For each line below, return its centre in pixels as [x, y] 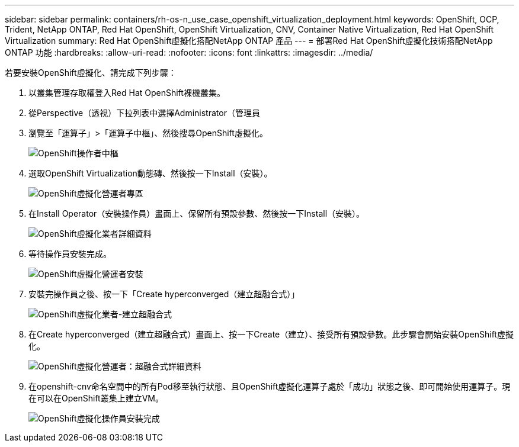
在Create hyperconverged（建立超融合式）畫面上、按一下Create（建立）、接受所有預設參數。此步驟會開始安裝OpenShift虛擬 [271, 334]
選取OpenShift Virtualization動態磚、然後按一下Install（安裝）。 [150, 173]
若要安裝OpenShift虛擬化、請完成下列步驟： [91, 73]
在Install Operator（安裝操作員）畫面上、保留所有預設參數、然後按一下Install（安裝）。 [197, 213]
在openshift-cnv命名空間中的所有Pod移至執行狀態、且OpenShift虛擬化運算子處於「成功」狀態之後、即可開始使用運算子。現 [270, 386]
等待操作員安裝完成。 [70, 254]
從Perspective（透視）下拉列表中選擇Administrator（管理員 [144, 113]
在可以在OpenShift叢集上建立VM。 [96, 398]
